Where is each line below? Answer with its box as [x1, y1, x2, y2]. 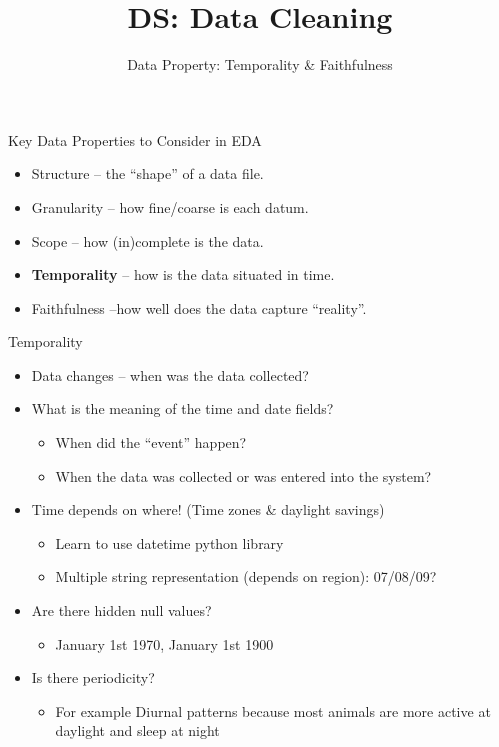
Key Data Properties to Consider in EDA [8, 129, 262, 150]
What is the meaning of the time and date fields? [31, 398, 334, 419]
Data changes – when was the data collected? [31, 364, 309, 385]
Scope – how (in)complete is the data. [31, 230, 264, 251]
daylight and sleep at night [55, 720, 220, 741]
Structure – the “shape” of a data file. [31, 163, 264, 184]
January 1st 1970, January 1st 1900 [55, 633, 274, 654]
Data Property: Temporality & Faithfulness [127, 54, 393, 75]
